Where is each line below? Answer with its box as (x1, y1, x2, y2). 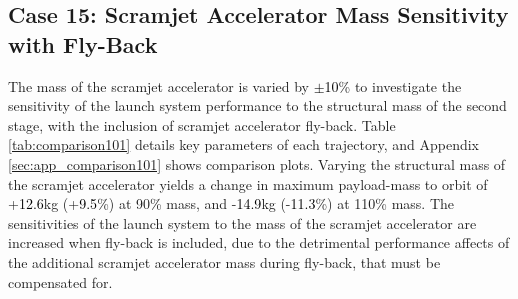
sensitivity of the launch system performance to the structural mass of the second (8, 95, 507, 116)
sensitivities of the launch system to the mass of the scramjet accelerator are (8, 212, 477, 233)
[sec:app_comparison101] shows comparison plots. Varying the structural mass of (8, 153, 506, 174)
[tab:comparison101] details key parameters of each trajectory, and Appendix (8, 134, 480, 155)
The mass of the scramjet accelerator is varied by (8, 75, 310, 96)
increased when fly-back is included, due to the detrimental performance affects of (8, 232, 510, 253)
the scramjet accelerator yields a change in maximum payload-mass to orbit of (8, 173, 488, 194)
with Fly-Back (8, 28, 158, 59)
